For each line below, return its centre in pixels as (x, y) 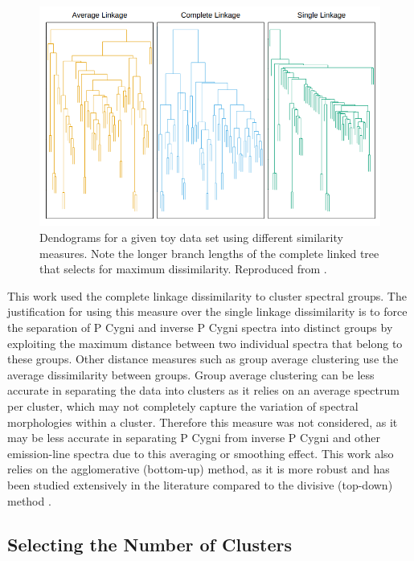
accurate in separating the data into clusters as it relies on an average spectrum (203, 390)
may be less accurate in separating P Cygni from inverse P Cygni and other (194, 438)
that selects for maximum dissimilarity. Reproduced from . (183, 269)
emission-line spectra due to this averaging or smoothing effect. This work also (201, 453)
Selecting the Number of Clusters (150, 544)
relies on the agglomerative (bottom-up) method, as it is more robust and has (199, 469)
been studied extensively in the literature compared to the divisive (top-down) (200, 484)
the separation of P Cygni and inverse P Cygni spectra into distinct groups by (200, 328)
